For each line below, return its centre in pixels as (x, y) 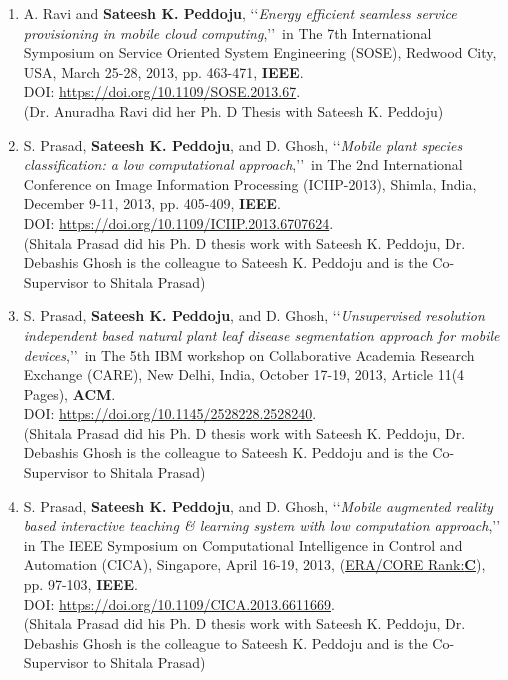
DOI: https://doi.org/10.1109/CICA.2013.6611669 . (179, 603)
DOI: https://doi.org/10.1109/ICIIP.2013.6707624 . (178, 222)
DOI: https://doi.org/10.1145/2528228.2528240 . (170, 413)
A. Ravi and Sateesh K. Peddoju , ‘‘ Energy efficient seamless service (240, 13)
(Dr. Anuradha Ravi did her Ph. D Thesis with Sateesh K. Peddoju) (233, 110)
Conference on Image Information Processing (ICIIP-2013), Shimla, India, (250, 183)
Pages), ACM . (69, 393)
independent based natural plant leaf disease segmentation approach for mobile (261, 334)
